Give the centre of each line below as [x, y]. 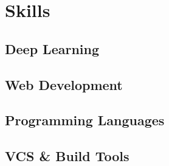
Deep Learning [52, 48]
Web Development [64, 84]
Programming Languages [85, 120]
